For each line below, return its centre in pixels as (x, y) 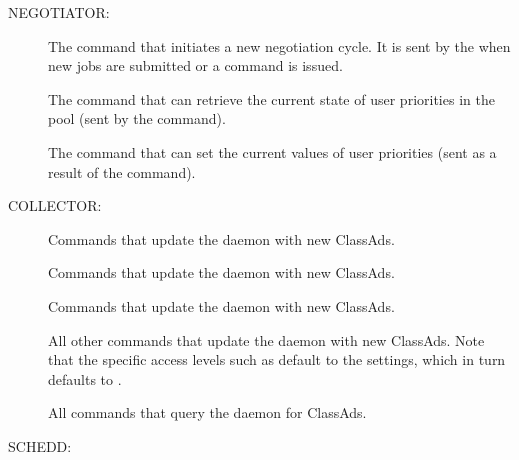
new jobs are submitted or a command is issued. (195, 65)
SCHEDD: (40, 445)
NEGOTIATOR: (59, 12)
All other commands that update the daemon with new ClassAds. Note (266, 339)
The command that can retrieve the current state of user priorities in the (271, 98)
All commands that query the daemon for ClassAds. (207, 412)
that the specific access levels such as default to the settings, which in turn (277, 359)
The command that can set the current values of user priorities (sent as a (272, 151)
